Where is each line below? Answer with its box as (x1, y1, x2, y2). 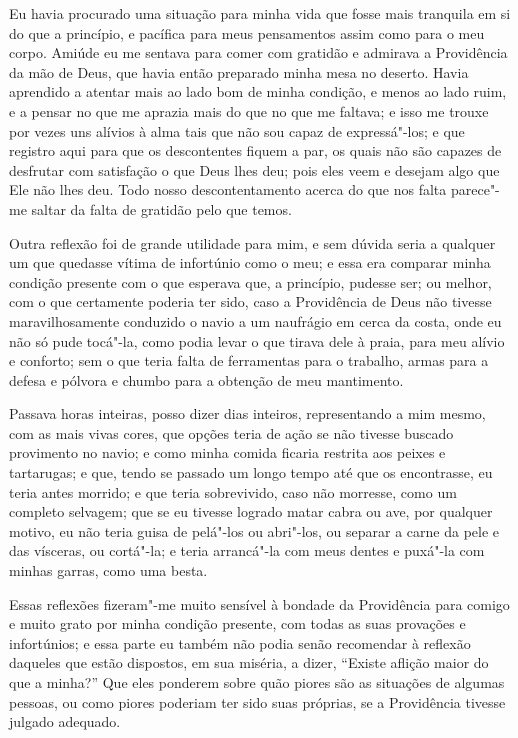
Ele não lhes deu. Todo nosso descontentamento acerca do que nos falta (9, 179, 447, 200)
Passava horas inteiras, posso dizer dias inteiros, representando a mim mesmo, (9, 403, 486, 424)
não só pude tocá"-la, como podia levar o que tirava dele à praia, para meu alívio (9, 330, 505, 351)
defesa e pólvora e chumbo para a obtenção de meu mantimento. (9, 369, 404, 390)
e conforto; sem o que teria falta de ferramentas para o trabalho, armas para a (9, 350, 489, 371)
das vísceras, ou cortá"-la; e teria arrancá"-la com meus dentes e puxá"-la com (9, 540, 485, 561)
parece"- (450, 179, 500, 200)
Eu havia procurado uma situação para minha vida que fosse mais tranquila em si (9, 3, 511, 23)
